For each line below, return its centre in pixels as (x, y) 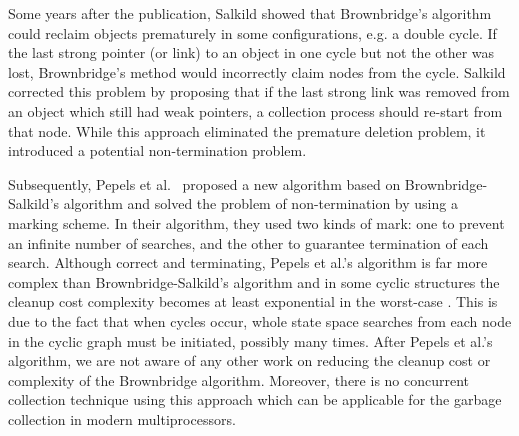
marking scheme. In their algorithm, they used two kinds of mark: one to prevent (256, 222)
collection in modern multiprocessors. (122, 418)
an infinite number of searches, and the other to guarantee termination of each (248, 242)
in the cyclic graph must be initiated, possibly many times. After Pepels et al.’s (250, 340)
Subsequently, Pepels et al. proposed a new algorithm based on (204, 183)
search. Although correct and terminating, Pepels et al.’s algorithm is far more (248, 262)
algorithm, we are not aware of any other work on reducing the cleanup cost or (249, 360)
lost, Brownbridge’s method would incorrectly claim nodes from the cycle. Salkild (257, 71)
